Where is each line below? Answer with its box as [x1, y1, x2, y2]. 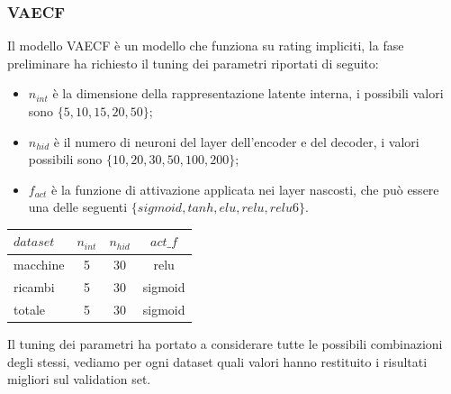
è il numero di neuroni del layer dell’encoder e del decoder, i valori [53, 132, 419, 151]
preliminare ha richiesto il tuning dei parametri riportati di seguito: [7, 53, 379, 72]
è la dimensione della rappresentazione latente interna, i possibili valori [52, 84, 444, 103]
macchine [14, 255, 65, 274]
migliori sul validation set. [7, 370, 151, 389]
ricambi [14, 278, 55, 297]
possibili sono [28, 150, 103, 169]
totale [14, 300, 45, 318]
